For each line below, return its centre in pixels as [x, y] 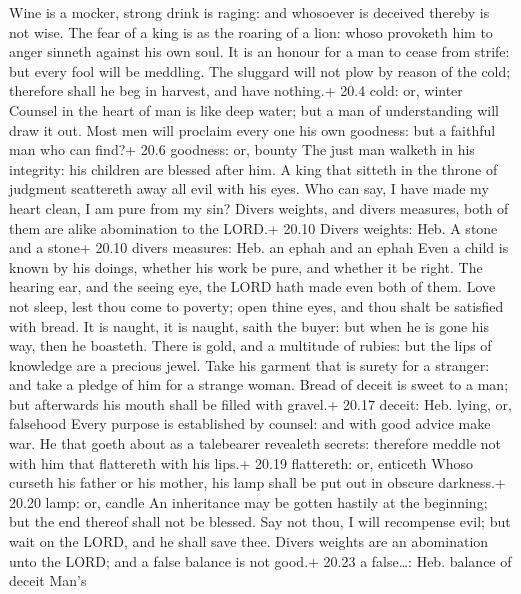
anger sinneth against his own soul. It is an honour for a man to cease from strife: [259, 51]
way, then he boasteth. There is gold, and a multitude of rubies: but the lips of [250, 345]
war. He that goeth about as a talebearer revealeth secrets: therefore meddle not [255, 443]
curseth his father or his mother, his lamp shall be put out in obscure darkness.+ [257, 482]
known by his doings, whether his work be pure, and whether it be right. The [246, 266]
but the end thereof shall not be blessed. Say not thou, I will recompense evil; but [260, 521]
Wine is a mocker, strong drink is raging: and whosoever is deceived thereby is [249, 12]
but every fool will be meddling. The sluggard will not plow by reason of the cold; [260, 70]
